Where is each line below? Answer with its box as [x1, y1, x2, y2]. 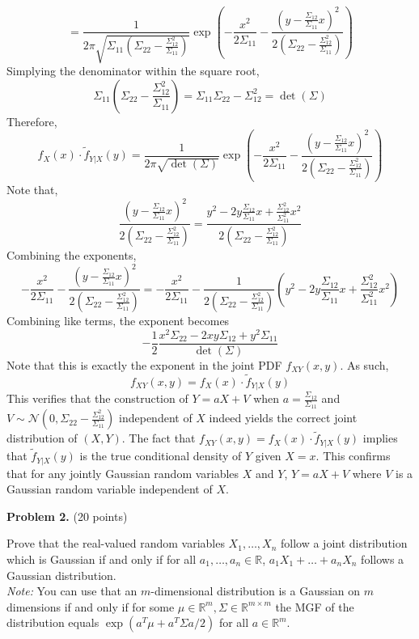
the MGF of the [275, 598, 354, 615]
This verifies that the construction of [6, 390, 188, 407]
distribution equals [6, 614, 99, 631]
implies [362, 430, 398, 446]
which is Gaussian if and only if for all [6, 550, 197, 567]
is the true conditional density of [79, 447, 242, 464]
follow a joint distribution [281, 535, 408, 552]
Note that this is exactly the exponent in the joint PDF [6, 356, 282, 373]
